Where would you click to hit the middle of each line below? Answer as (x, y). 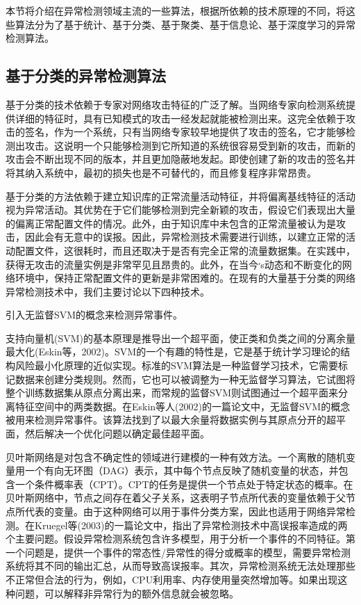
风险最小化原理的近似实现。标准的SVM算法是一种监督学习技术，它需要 (177, 365)
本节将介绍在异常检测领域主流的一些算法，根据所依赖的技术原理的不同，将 (176, 10)
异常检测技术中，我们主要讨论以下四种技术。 (108, 291)
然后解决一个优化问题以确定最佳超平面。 (117, 434)
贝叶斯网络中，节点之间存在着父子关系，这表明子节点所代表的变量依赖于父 (176, 498)
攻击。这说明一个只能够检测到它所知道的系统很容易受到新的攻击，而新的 (190, 145)
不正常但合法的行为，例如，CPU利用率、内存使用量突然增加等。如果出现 (172, 579)
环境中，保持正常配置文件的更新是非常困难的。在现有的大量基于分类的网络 (185, 278)
